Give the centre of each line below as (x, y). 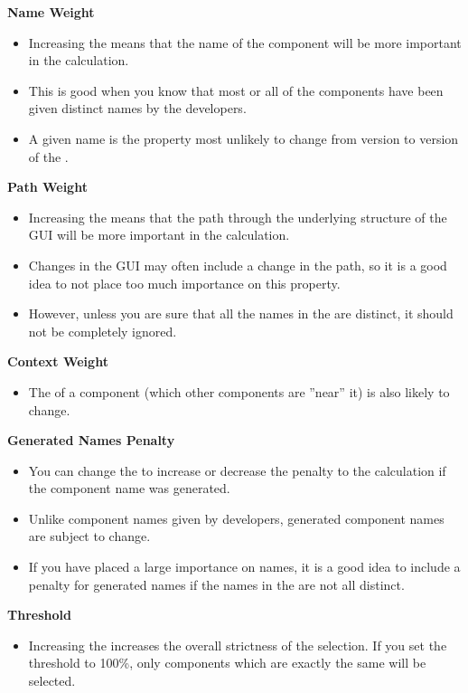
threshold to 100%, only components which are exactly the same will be (227, 663)
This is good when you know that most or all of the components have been (236, 90)
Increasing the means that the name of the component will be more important (245, 42)
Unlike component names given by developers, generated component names (236, 518)
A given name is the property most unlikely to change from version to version (243, 138)
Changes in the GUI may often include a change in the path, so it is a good (238, 265)
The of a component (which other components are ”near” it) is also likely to (239, 391)
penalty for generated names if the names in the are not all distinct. (216, 584)
